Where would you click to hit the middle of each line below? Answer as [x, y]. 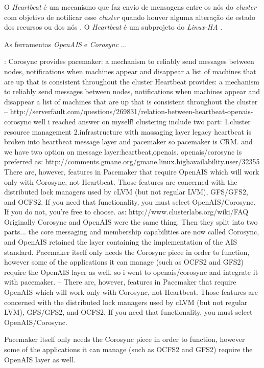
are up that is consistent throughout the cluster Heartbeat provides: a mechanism [132, 81]
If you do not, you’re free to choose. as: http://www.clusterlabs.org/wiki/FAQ [126, 212]
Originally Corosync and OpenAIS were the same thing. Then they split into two [131, 221]
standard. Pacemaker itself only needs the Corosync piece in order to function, [127, 252]
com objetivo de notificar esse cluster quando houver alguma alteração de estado [130, 17]
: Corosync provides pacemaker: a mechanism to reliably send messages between [129, 61]
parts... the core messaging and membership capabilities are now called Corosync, [132, 232]
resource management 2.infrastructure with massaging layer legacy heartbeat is [128, 131]
